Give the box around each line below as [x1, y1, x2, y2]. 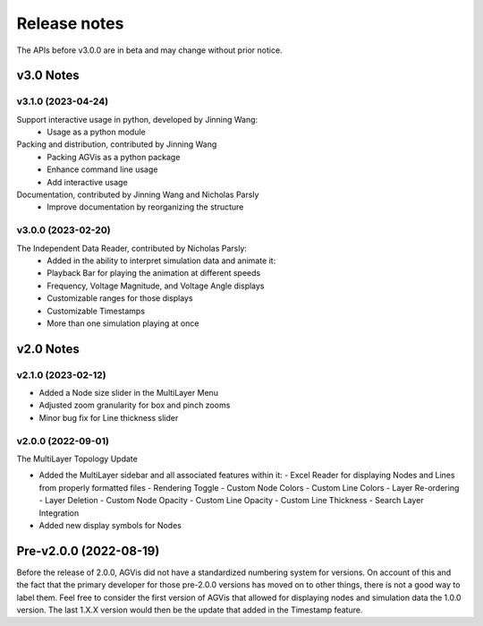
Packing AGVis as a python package [47, 151, 181, 162]
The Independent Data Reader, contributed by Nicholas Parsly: [16, 243, 248, 253]
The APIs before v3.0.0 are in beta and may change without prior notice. [16, 45, 283, 56]
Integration [38, 507, 80, 519]
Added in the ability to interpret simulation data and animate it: [47, 255, 276, 266]
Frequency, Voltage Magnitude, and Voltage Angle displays [47, 280, 265, 291]
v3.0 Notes [16, 68, 80, 83]
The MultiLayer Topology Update [16, 453, 138, 464]
